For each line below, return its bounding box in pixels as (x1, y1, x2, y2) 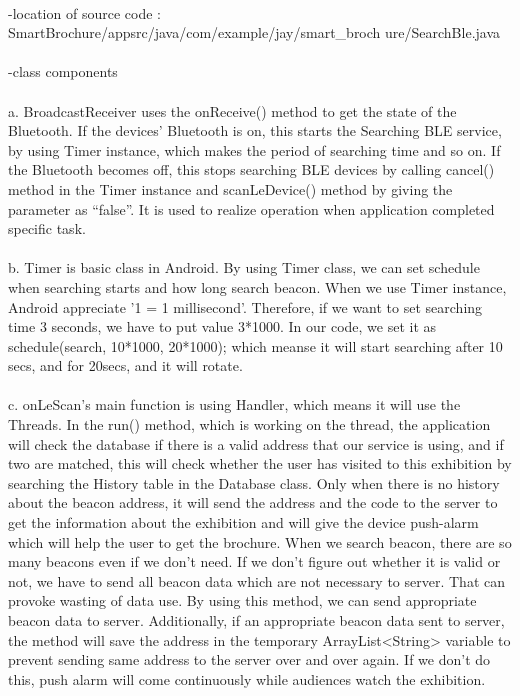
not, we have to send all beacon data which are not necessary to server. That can (8, 570, 506, 591)
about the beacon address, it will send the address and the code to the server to (8, 492, 498, 513)
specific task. (8, 218, 86, 239)
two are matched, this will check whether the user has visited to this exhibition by (8, 453, 512, 474)
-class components (8, 61, 118, 82)
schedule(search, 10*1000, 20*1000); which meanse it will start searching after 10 (8, 335, 503, 356)
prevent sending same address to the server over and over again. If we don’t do (8, 649, 491, 670)
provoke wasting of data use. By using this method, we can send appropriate (8, 590, 477, 611)
